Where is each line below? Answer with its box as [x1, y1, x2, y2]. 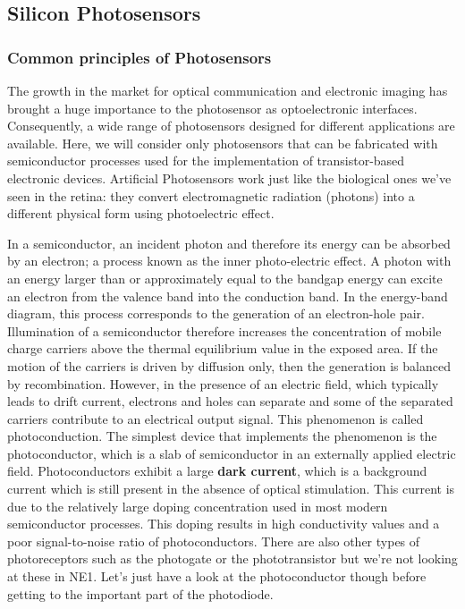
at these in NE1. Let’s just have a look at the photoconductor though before [7, 567, 427, 586]
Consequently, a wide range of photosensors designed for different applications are [7, 116, 455, 135]
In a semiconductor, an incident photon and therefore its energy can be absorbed [7, 233, 451, 252]
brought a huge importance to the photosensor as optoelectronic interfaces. [7, 98, 418, 117]
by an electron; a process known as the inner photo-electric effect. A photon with [7, 251, 452, 270]
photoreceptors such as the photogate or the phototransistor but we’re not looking [7, 549, 458, 568]
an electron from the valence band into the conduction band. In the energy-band [7, 286, 448, 305]
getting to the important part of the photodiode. [7, 584, 274, 603]
